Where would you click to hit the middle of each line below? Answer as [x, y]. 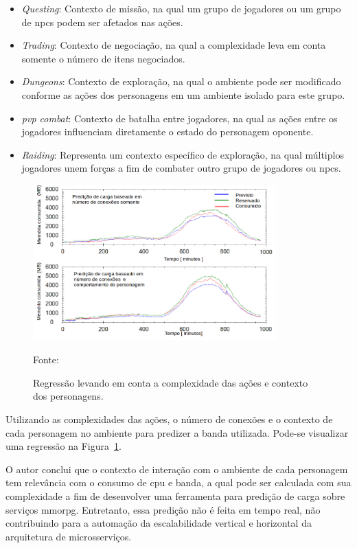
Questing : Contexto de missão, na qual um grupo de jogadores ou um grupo [181, 8]
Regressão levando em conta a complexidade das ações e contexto [171, 382]
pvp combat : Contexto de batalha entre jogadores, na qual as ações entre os [180, 118]
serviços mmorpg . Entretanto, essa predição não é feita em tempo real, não [163, 509]
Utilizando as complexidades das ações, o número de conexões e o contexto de [169, 419]
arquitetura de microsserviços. [69, 536]
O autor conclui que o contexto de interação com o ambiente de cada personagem [177, 469]
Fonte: [46, 359]
